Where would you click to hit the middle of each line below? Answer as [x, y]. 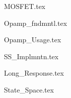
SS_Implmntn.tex [31, 56]
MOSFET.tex [25, 6]
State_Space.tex [29, 89]
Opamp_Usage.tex [33, 40]
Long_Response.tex [34, 73]
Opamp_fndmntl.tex [35, 23]
